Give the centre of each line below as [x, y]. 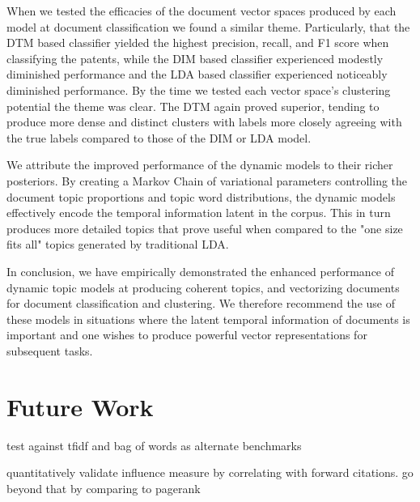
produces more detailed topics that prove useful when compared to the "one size [205, 228]
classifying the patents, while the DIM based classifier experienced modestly [195, 58]
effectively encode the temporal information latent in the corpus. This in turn [199, 213]
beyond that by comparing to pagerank [104, 488]
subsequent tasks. [50, 350]
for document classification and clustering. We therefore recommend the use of [201, 303]
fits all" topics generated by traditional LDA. [118, 244]
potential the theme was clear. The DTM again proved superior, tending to [193, 106]
